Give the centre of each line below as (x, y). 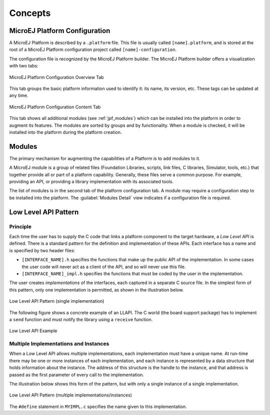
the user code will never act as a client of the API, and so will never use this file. (104, 267)
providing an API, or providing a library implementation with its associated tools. (91, 182)
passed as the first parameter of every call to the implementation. (77, 375)
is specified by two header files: (42, 250)
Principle (20, 226)
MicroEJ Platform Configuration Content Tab (55, 107)
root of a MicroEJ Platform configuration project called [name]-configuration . (93, 49)
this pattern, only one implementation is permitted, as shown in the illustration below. (96, 290)
